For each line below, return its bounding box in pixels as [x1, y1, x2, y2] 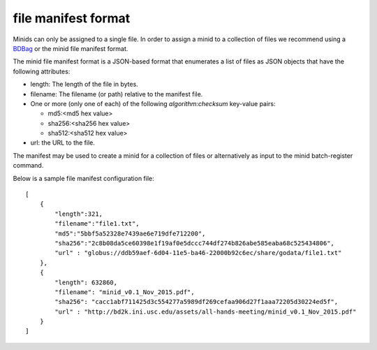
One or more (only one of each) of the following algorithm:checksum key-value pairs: [30, 99, 276, 108]
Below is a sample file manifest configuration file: [13, 174, 154, 182]
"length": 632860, [54, 278, 118, 286]
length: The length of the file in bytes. [30, 80, 139, 89]
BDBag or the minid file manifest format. [13, 44, 128, 52]
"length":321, [54, 210, 103, 218]
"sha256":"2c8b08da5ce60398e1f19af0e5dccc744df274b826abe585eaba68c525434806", [54, 239, 335, 247]
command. [13, 161, 44, 170]
